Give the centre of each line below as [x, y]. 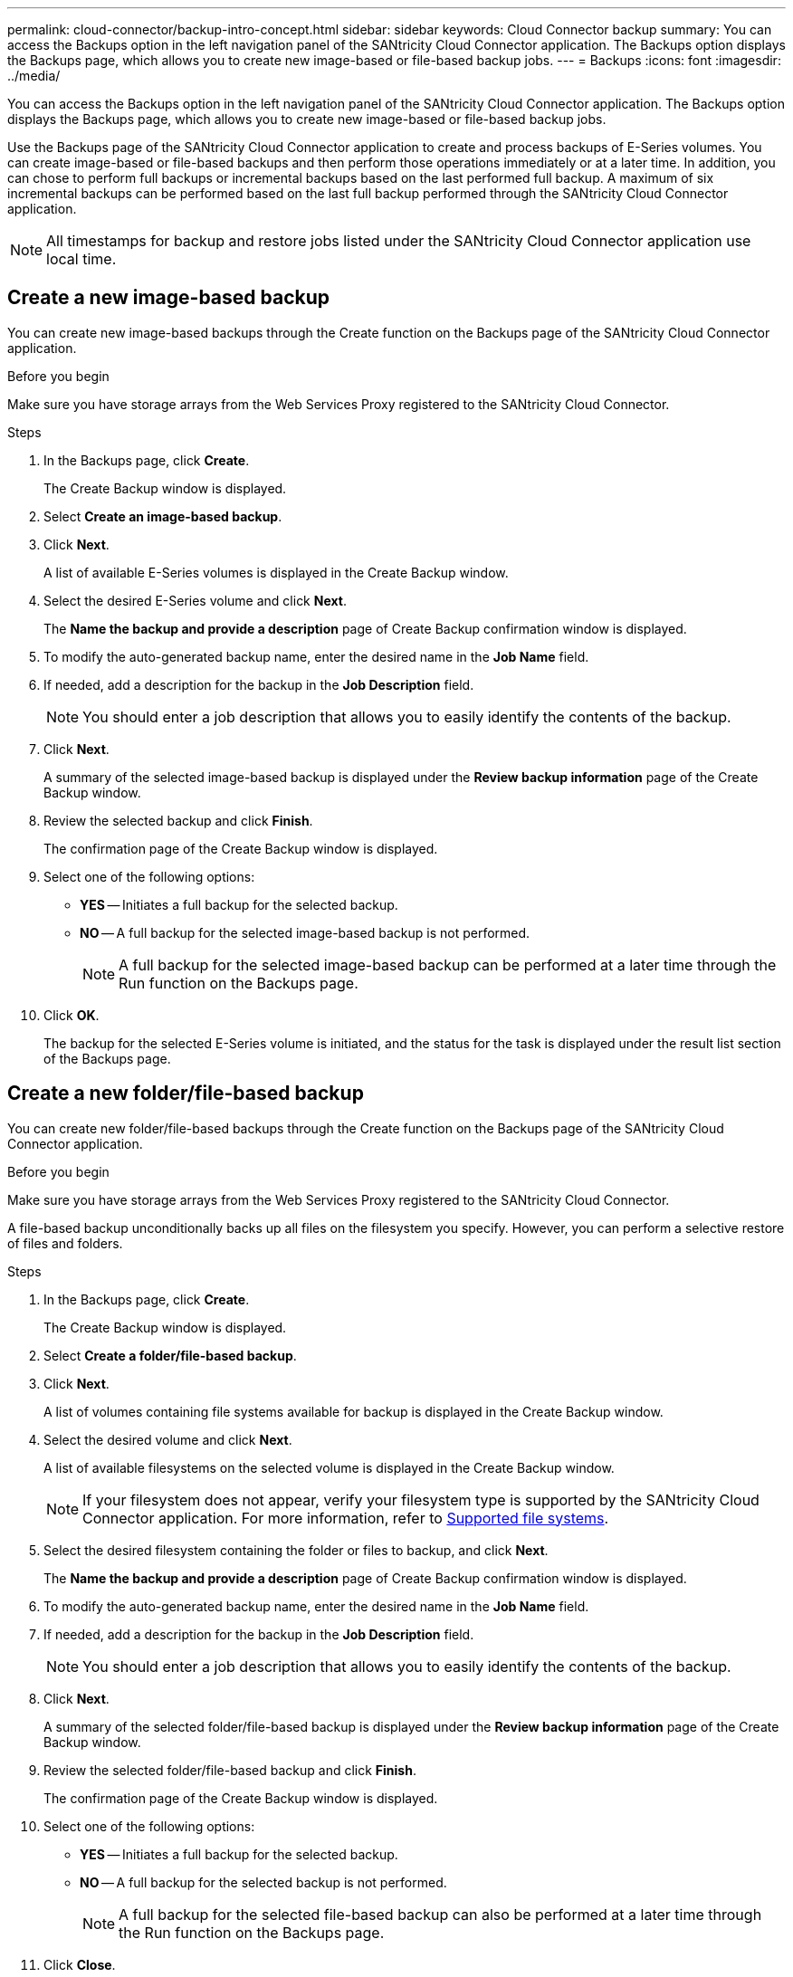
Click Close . [80, 1964]
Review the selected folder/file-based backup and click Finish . [230, 1770]
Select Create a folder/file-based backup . [170, 1355]
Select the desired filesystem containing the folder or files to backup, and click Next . [296, 1550]
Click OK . [72, 1015]
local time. [81, 259]
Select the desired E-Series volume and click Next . [195, 600]
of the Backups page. [107, 1058]
